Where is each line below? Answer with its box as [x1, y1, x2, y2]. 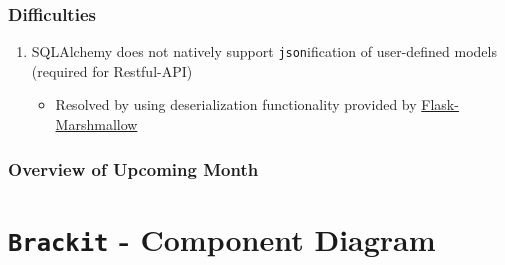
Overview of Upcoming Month [8, 156, 259, 181]
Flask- [421, 94, 459, 115]
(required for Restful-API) [31, 60, 193, 81]
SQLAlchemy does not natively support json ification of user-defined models [31, 41, 497, 62]
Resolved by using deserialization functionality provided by [55, 94, 417, 115]
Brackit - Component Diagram [8, 218, 436, 259]
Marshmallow [55, 114, 138, 135]
